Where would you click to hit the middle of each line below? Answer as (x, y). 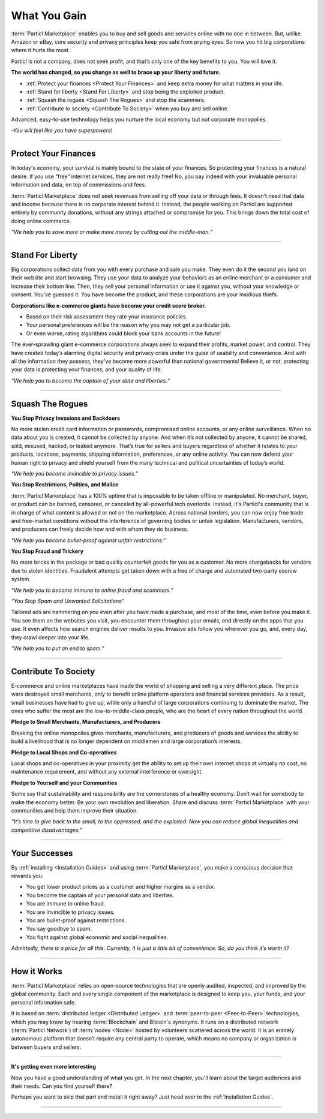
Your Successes (42, 853)
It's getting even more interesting (53, 1067)
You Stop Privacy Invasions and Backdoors (65, 418)
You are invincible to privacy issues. (70, 912)
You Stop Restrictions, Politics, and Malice (65, 485)
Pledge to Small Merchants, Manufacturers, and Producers (86, 722)
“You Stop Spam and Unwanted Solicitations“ (67, 601)
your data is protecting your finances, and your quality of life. (86, 369)
